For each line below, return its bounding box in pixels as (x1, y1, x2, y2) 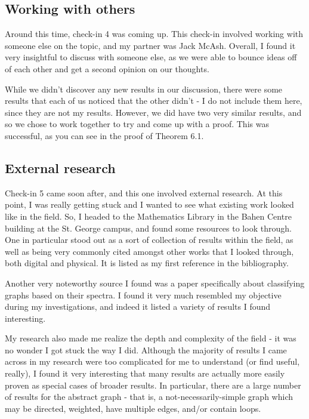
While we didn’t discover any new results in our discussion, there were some (5, 82, 283, 95)
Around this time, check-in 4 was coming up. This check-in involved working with (5, 27, 304, 40)
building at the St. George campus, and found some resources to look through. (5, 221, 292, 234)
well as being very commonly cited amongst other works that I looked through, (5, 245, 294, 257)
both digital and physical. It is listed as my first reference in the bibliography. (5, 257, 289, 269)
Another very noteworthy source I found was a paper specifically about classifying (5, 276, 305, 289)
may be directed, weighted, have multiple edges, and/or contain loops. (5, 402, 261, 414)
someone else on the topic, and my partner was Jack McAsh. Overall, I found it (5, 39, 296, 51)
